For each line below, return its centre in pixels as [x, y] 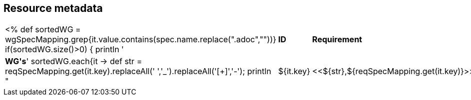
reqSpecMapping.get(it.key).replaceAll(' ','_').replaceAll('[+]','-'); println [138, 71]
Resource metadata [53, 8]
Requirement [337, 40]
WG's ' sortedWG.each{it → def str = [74, 61]
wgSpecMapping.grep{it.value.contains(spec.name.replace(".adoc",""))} [141, 40]
